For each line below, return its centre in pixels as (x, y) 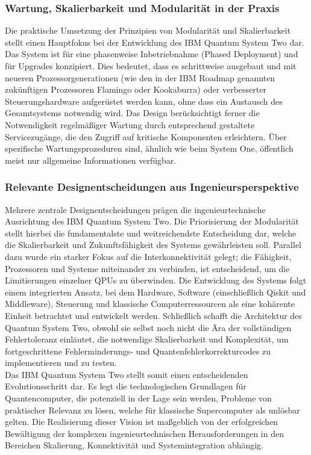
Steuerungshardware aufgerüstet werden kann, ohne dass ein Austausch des (144, 101)
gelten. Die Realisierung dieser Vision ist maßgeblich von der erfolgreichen (142, 422)
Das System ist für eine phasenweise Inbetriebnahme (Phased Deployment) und (152, 54)
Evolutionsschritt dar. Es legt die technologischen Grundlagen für (126, 386)
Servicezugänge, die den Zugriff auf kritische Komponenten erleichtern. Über (146, 136)
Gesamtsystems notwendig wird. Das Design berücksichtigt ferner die (132, 113)
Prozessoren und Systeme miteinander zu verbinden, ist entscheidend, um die (147, 268)
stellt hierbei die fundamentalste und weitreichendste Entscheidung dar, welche (151, 233)
